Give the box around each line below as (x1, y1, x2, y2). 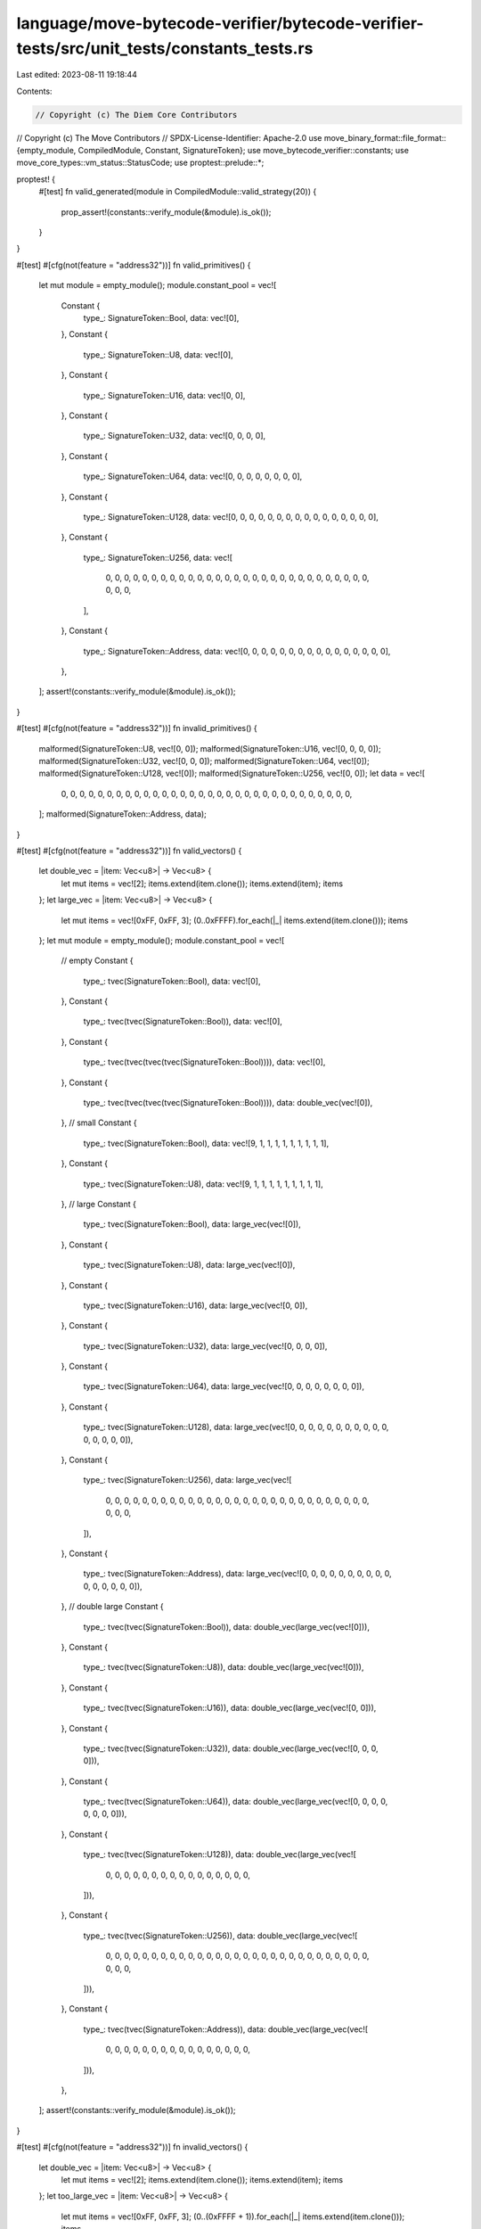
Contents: (16, 86, 53, 96)
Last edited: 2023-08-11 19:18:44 (16, 70, 138, 80)
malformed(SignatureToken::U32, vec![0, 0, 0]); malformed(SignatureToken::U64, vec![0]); (38, 755, 370, 766)
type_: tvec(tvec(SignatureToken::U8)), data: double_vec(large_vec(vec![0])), (83, 1662, 364, 1673)
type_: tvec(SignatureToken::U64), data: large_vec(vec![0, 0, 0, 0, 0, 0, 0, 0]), (83, 1381, 365, 1392)
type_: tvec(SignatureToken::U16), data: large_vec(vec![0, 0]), (83, 1300, 308, 1311)
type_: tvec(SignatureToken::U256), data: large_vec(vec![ (83, 1475, 292, 1485)
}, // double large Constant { (61, 1601, 164, 1612)
